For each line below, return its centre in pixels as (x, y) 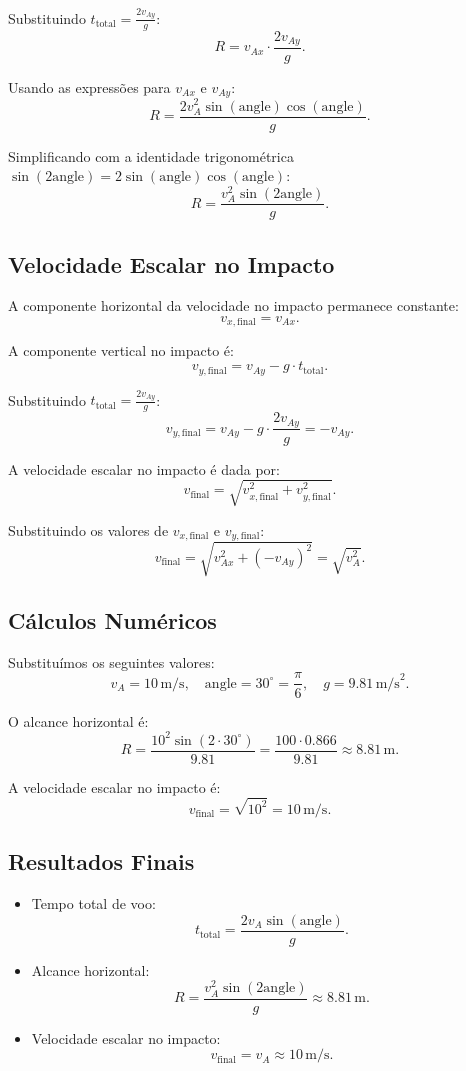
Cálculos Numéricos (112, 620)
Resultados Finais (101, 861)
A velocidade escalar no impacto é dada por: (144, 468)
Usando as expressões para (89, 87)
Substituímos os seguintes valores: (111, 661)
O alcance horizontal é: (78, 720)
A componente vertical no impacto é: (121, 350)
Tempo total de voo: (93, 903)
